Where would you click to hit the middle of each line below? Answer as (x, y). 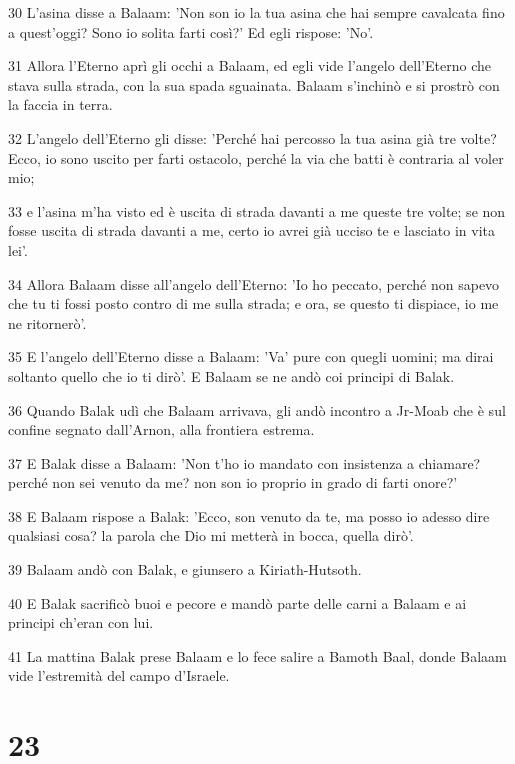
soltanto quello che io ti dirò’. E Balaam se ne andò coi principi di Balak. (231, 375)
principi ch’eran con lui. (81, 622)
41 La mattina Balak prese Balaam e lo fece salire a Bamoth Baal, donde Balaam (257, 655)
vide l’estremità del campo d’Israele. (119, 675)
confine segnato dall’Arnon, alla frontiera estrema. (161, 429)
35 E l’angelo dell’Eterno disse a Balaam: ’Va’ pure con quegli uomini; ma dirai (251, 356)
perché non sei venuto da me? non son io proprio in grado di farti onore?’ (233, 482)
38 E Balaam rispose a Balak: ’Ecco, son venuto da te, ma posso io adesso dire (249, 515)
